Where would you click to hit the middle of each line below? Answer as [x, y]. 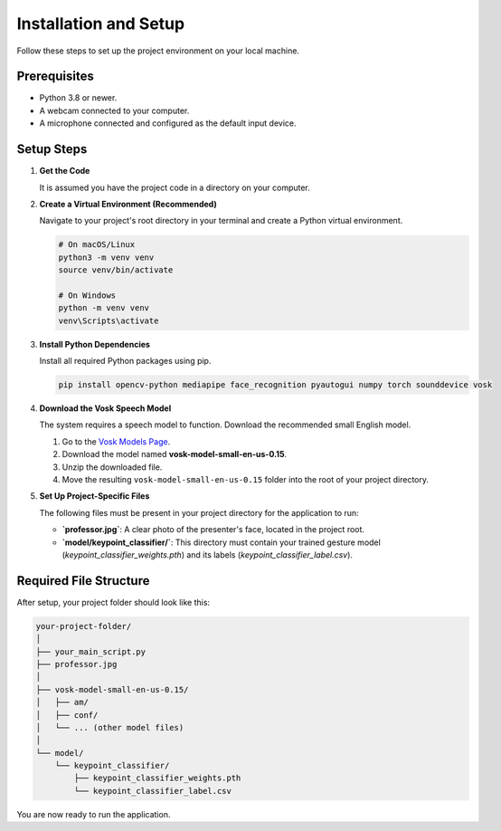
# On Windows [87, 295]
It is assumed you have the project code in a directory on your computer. [175, 187]
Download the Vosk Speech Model [105, 408]
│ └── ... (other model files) [110, 727]
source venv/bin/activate [116, 270]
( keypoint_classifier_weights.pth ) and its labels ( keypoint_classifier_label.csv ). [207, 554]
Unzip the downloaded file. [112, 467]
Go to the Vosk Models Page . [116, 441]
